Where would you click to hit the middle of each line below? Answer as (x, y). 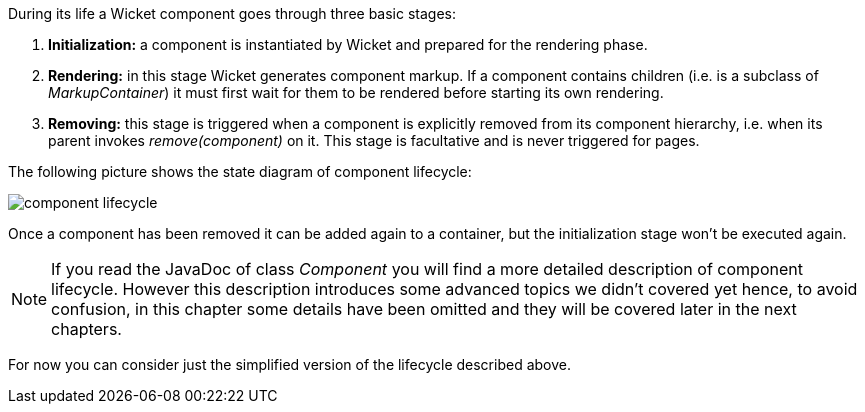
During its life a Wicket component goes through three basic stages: (232, 13)
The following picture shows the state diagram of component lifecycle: (240, 171)
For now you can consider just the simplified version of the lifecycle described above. (290, 364)
